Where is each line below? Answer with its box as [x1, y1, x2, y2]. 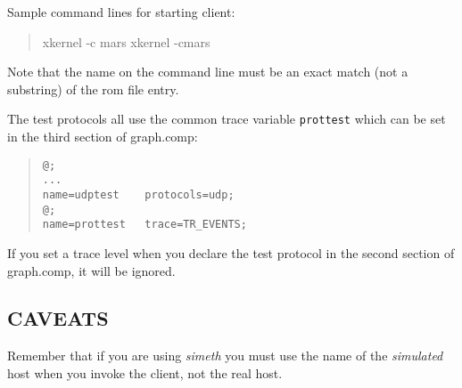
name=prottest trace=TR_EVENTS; [42, 218, 247, 231]
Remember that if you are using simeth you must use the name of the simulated [7, 346, 443, 365]
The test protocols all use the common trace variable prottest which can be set [7, 109, 446, 128]
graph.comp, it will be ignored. [7, 261, 176, 279]
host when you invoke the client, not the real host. [7, 363, 283, 382]
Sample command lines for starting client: [7, 3, 235, 20]
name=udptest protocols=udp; [42, 188, 235, 201]
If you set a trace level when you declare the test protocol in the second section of [7, 243, 455, 262]
